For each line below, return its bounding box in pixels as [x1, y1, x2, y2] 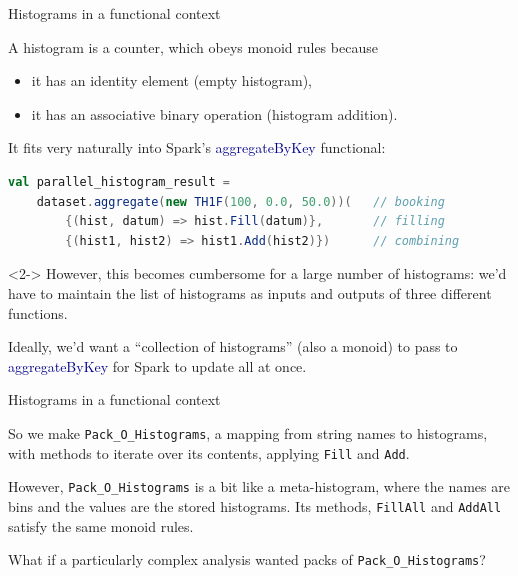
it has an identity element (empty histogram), [31, 70, 312, 91]
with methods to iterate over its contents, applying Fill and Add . [8, 442, 410, 463]
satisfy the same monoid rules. [8, 515, 194, 536]
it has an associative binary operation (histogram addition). [31, 103, 398, 124]
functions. [8, 302, 68, 323]
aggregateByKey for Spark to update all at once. [8, 355, 307, 376]
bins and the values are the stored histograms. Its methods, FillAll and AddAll [8, 495, 502, 516]
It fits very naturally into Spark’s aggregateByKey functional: [8, 137, 386, 158]
